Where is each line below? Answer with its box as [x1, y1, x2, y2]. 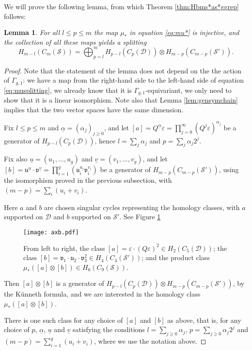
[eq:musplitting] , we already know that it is [4, 85, 132, 95]
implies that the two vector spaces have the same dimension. [4, 104, 184, 114]
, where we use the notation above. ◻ [94, 336, 206, 346]
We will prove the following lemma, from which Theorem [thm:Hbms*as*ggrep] [4, 1, 239, 11]
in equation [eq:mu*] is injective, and [129, 27, 239, 37]
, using [219, 164, 239, 175]
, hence [94, 135, 116, 145]
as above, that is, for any [167, 315, 241, 325]
